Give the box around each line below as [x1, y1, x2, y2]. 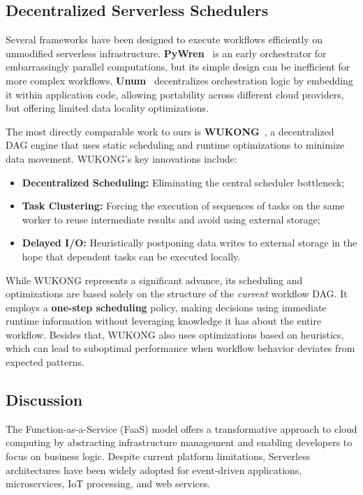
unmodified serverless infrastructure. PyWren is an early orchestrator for [6, 45, 327, 60]
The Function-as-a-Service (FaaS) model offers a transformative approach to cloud [6, 421, 357, 436]
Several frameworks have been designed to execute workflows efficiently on [6, 32, 323, 47]
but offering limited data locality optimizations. [6, 101, 209, 115]
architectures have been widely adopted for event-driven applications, [6, 462, 302, 477]
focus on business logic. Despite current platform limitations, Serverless [6, 449, 311, 464]
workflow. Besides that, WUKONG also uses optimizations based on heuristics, [6, 327, 344, 341]
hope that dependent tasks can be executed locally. [22, 249, 241, 263]
